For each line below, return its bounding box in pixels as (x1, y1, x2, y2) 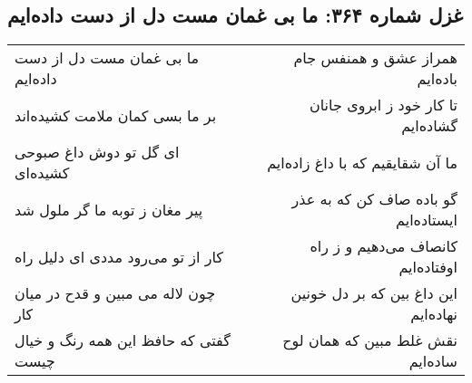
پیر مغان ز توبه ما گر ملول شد (15, 198, 203, 220)
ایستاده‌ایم (396, 209, 457, 231)
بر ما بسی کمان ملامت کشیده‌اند (15, 104, 217, 126)
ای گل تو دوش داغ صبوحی (15, 141, 180, 163)
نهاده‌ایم (410, 303, 457, 325)
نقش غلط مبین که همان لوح (282, 330, 457, 351)
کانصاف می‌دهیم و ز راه (310, 235, 457, 257)
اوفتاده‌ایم (398, 256, 457, 278)
